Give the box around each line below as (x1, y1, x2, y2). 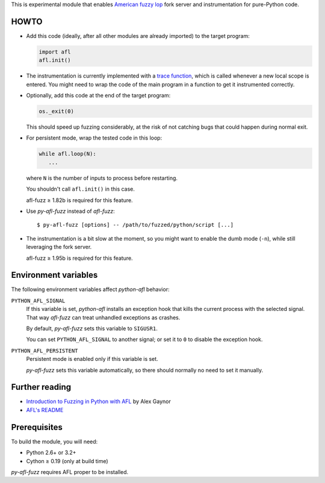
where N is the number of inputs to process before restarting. (26, 174, 178, 182)
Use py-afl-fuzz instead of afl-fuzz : (26, 208, 115, 215)
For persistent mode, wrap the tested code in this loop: (26, 134, 162, 141)
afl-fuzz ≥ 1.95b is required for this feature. (26, 254, 133, 262)
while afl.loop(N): (39, 150, 96, 158)
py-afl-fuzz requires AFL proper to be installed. (11, 468, 129, 475)
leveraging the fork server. (26, 244, 92, 251)
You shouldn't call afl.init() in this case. (26, 185, 135, 192)
